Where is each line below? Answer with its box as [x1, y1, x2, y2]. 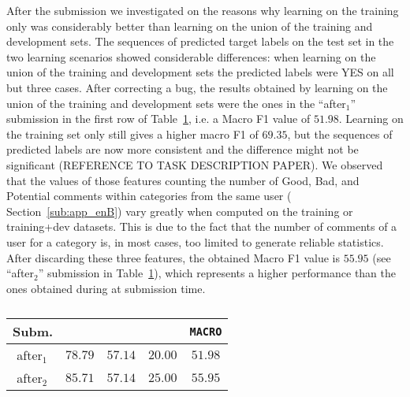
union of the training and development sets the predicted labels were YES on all [6, 64, 394, 80]
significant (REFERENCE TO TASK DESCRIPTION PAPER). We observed [6, 156, 383, 173]
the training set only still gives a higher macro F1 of [6, 125, 259, 142]
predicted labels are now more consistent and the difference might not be [6, 141, 359, 158]
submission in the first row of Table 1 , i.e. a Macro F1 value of [6, 110, 311, 127]
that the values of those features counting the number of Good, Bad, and [6, 172, 360, 188]
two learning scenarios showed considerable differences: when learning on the [6, 48, 376, 65]
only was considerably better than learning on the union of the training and [6, 17, 373, 34]
